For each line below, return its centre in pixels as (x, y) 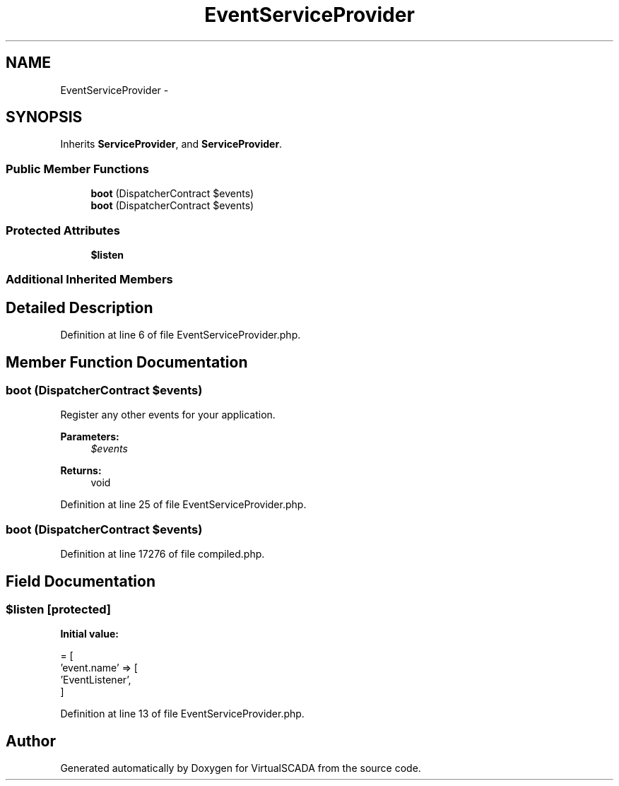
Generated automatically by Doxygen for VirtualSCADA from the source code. (241, 768)
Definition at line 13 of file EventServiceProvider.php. (182, 714)
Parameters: (90, 437)
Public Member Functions (77, 169)
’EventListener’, (96, 680)
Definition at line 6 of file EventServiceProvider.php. (181, 335)
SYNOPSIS (44, 117)
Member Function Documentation (127, 362)
